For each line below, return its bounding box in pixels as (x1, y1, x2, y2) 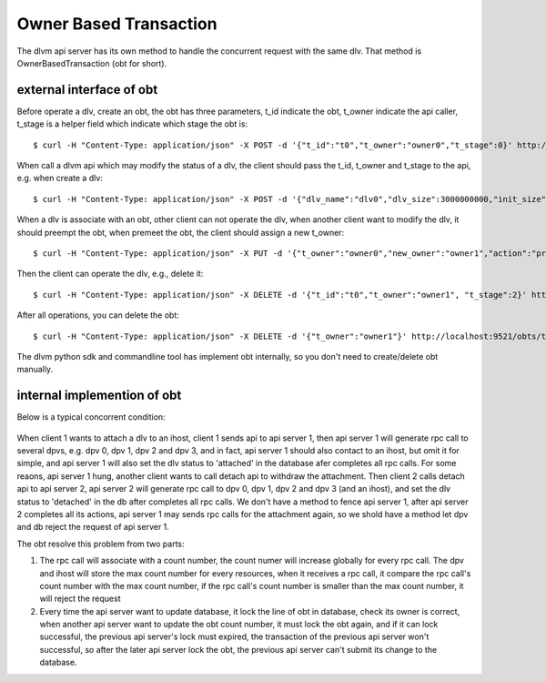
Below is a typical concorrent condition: (16, 412, 166, 422)
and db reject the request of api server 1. (16, 522, 170, 533)
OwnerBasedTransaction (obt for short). (16, 57, 167, 68)
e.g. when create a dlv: (16, 173, 104, 184)
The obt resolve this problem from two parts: (16, 538, 186, 549)
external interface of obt (16, 82, 158, 97)
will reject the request (39, 593, 121, 605)
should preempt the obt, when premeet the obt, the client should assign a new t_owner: (16, 227, 345, 238)
